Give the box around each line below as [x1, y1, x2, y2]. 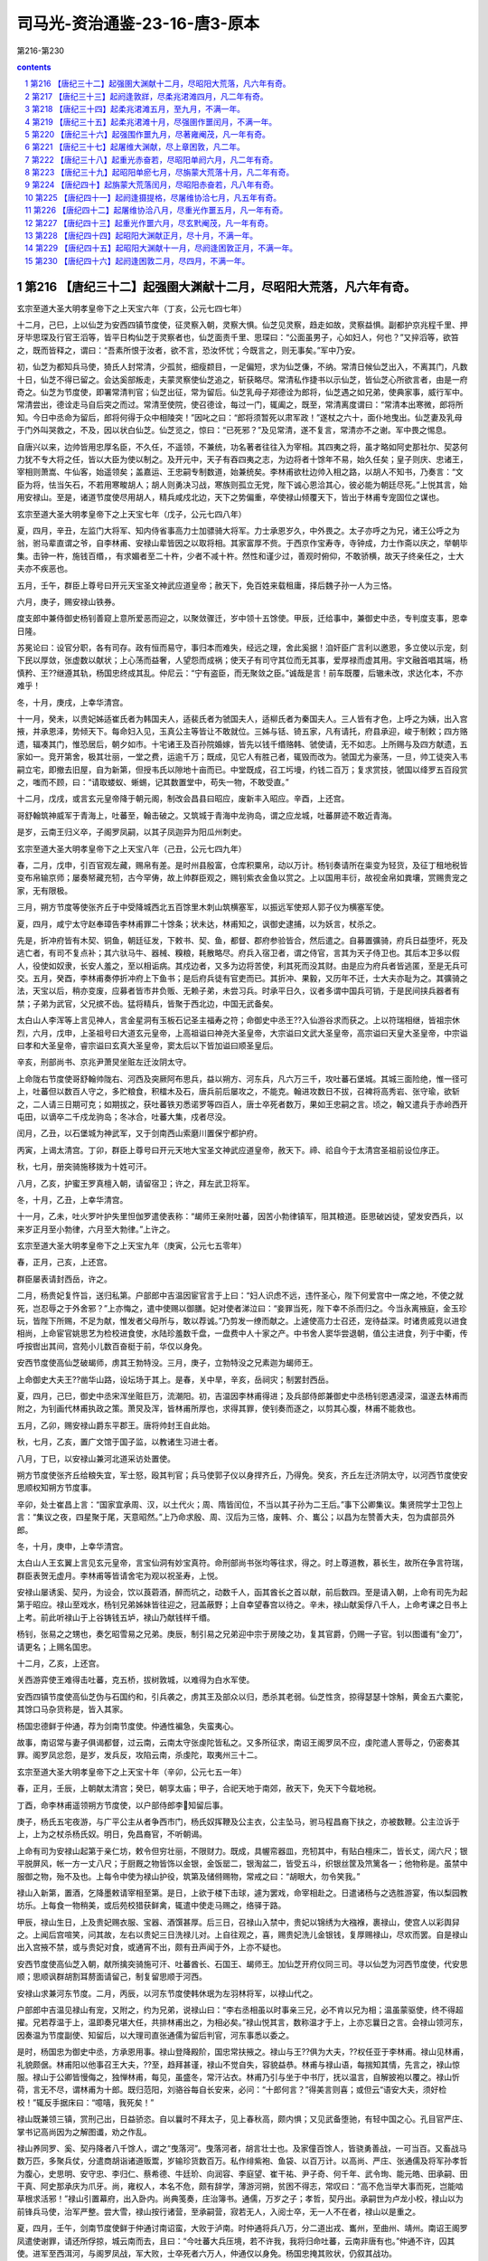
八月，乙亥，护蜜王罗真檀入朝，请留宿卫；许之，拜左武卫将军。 [16, 1178, 255, 1188]
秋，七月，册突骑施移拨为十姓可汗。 [16, 1161, 152, 1172]
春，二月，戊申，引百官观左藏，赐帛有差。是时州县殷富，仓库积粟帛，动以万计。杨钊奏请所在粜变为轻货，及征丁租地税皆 [16, 859, 468, 870]
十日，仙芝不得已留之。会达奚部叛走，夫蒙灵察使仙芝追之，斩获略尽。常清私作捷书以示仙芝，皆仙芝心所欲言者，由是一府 [16, 374, 468, 384]
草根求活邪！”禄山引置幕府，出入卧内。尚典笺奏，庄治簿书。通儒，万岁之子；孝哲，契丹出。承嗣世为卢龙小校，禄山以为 [16, 2193, 465, 2204]
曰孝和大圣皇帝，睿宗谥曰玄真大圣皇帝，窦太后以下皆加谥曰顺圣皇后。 [16, 1040, 278, 1051]
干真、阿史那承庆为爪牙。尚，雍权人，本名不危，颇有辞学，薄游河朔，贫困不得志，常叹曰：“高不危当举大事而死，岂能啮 [16, 2181, 465, 2192]
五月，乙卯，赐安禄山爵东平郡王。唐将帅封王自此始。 [16, 1420, 215, 1431]
